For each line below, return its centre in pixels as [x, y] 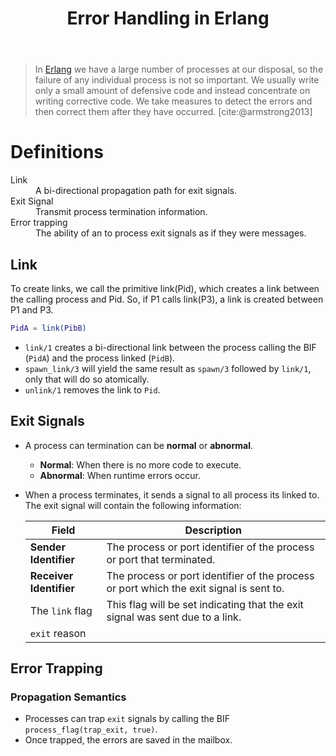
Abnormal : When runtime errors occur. [120, 475]
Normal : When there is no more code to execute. [140, 464]
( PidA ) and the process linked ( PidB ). [100, 358]
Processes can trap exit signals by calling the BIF [127, 719]
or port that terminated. [161, 559]
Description [213, 530]
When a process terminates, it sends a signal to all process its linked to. [172, 494]
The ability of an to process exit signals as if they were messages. [171, 233]
